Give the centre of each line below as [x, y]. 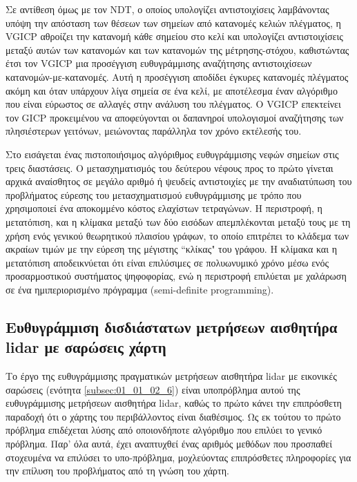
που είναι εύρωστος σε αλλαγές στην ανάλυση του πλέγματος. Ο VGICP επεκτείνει [173, 104]
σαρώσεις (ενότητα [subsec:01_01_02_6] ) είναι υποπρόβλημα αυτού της [153, 389]
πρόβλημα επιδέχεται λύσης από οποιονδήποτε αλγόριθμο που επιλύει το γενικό [164, 430]
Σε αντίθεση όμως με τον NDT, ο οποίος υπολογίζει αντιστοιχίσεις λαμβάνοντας [167, 9]
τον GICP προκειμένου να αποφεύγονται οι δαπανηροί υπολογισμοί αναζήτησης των [175, 117]
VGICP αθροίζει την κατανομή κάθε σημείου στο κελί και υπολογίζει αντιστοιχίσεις [174, 36]
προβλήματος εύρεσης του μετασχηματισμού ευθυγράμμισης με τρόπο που [154, 194]
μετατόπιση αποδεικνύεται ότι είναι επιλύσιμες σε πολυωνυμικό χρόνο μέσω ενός [167, 262]
